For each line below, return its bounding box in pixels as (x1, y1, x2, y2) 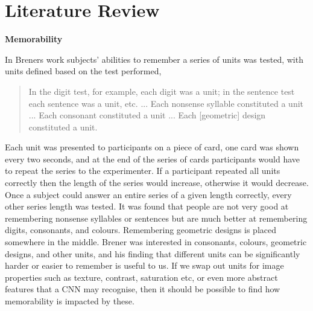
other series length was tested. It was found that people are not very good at (5, 200, 289, 213)
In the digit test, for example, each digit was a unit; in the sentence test (28, 85, 295, 97)
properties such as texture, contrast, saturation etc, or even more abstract (5, 271, 278, 283)
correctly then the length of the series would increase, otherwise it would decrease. (5, 176, 309, 189)
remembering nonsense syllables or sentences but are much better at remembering (5, 211, 308, 224)
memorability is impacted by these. (5, 295, 134, 307)
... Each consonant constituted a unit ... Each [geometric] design (28, 109, 266, 121)
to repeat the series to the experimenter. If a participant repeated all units (5, 164, 280, 177)
